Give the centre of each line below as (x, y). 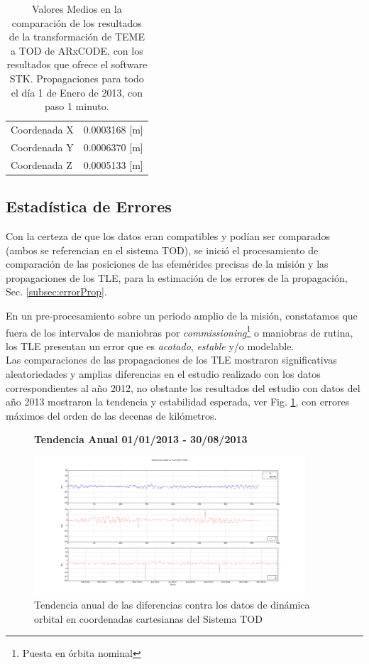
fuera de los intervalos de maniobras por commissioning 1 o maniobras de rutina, (180, 331)
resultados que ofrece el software (77, 64)
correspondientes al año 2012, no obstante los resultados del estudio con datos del (183, 387)
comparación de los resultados (77, 22)
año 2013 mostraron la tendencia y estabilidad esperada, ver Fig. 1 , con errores (178, 402)
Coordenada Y (42, 147)
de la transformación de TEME (77, 37)
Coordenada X (42, 129)
